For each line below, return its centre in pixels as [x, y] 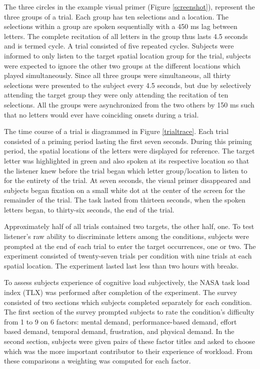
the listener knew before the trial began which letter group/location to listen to [126, 170]
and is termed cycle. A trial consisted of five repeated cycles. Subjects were [119, 46]
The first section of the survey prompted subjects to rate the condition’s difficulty [129, 312]
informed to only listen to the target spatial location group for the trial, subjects [127, 55]
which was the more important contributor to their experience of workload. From [128, 351]
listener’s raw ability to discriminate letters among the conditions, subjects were [126, 236]
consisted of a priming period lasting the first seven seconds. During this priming [128, 141]
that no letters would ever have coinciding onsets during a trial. [101, 114]
